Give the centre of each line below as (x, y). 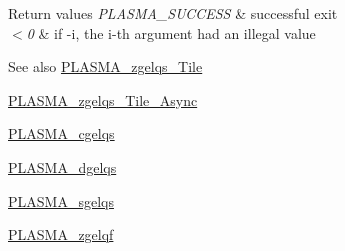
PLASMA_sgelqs (61, 200)
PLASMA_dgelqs (62, 166)
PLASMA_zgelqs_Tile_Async (103, 99)
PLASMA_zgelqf (61, 234)
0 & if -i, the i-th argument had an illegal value (171, 32)
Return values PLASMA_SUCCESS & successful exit (173, 13)
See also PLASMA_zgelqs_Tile (105, 66)
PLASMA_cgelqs (61, 133)
